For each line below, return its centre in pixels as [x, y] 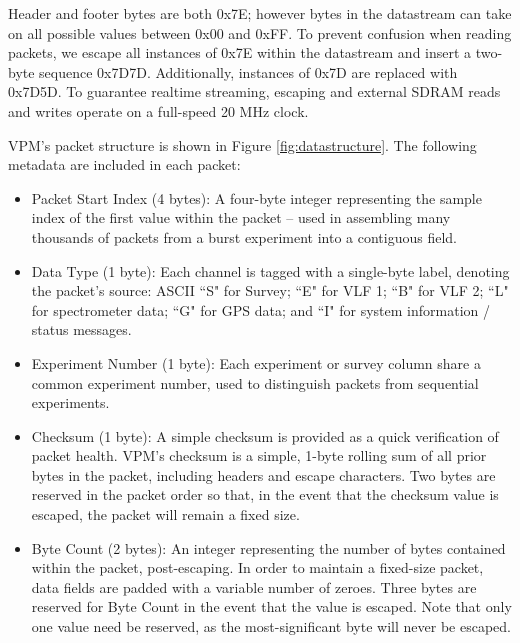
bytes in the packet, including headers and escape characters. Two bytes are [263, 474]
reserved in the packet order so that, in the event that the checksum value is [265, 494]
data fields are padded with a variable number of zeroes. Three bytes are [254, 586]
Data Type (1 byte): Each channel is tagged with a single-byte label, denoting [270, 270]
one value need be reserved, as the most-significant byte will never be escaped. [271, 626]
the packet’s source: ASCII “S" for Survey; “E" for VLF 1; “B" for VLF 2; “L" [270, 290]
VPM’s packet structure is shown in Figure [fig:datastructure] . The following [242, 144]
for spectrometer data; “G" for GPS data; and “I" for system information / [260, 309]
